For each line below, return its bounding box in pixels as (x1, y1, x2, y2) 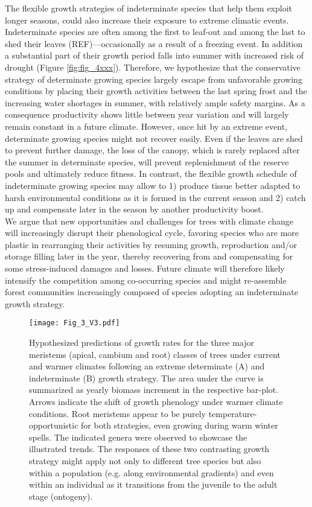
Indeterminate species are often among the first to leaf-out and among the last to (5, 25, 305, 38)
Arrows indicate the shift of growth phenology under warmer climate (29, 395, 283, 408)
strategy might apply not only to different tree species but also (29, 454, 261, 467)
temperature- (208, 407, 257, 419)
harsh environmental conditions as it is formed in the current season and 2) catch (5, 191, 306, 203)
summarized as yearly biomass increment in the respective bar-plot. (29, 383, 279, 396)
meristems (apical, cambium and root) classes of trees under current (29, 348, 281, 360)
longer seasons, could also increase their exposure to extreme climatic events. (5, 13, 289, 26)
